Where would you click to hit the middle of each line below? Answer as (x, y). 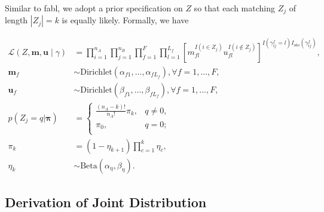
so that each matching (235, 8)
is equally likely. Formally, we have (125, 20)
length (16, 20)
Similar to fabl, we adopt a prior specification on (94, 8)
